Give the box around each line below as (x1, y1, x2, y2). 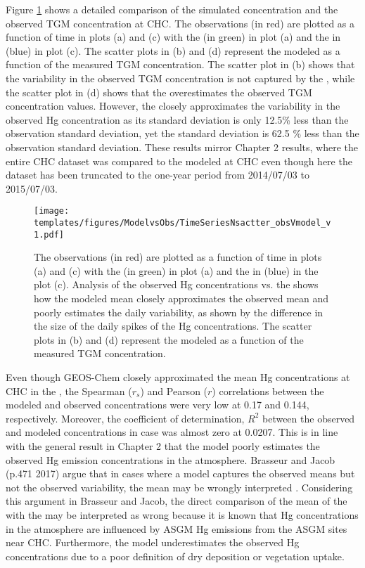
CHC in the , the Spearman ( (6, 383, 132, 398)
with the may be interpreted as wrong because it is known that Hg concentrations (6, 507, 359, 522)
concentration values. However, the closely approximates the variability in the (6, 98, 340, 113)
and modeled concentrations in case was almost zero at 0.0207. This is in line (6, 425, 338, 439)
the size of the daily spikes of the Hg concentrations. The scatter (34, 318, 312, 333)
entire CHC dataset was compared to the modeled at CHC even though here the (6, 153, 352, 168)
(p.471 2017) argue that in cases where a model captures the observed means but (6, 466, 355, 481)
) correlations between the (212, 383, 324, 398)
